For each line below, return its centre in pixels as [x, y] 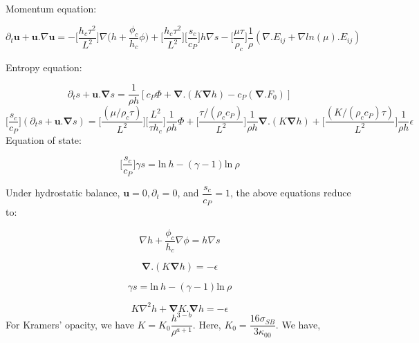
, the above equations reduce [290, 193]
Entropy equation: [44, 67]
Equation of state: [44, 139]
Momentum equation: [51, 8]
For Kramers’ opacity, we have [70, 324]
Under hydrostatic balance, [63, 193]
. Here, [207, 324]
